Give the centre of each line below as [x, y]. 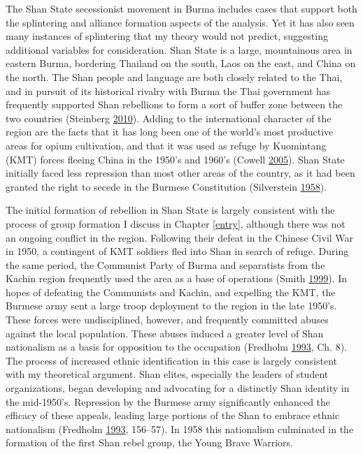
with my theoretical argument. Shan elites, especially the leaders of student [167, 374]
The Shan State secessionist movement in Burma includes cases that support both [181, 8]
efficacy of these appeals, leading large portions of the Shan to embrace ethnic [173, 415]
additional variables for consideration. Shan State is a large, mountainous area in [179, 49]
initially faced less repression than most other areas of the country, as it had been [180, 173]
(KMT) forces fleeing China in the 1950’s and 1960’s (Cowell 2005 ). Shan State [175, 159]
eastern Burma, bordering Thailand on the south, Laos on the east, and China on [181, 63]
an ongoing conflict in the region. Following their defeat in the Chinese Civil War [180, 237]
